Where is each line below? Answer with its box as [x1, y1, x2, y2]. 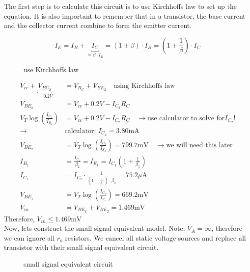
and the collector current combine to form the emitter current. [4, 20, 192, 30]
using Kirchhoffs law [113, 82, 175, 89]
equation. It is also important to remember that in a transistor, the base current [4, 10, 246, 21]
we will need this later [166, 141, 233, 149]
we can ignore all [4, 232, 55, 243]
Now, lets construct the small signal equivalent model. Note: [4, 223, 185, 233]
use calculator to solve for [147, 114, 225, 122]
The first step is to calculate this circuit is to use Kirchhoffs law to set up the [4, 1, 237, 11]
